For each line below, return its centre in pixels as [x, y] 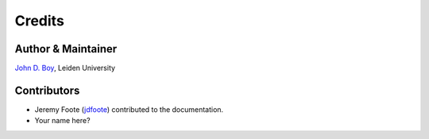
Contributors [47, 90]
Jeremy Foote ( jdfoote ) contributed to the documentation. [129, 109]
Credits [40, 21]
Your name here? [62, 121]
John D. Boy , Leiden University [65, 68]
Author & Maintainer [66, 49]
